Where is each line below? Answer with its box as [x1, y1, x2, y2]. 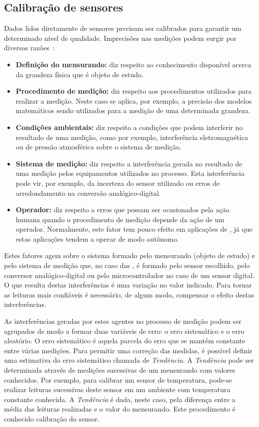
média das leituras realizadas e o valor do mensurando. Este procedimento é [4, 404, 236, 414]
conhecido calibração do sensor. [4, 413, 100, 424]
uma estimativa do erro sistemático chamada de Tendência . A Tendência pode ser [4, 355, 254, 365]
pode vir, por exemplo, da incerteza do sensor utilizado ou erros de [15, 177, 220, 188]
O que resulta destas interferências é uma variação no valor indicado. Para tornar [4, 280, 252, 290]
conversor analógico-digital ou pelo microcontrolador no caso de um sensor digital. [4, 270, 255, 280]
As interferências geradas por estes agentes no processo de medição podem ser [4, 316, 242, 326]
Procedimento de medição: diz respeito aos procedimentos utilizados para [15, 86, 252, 96]
